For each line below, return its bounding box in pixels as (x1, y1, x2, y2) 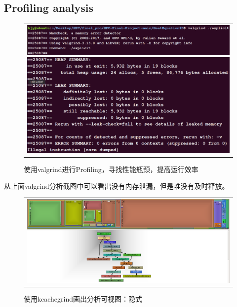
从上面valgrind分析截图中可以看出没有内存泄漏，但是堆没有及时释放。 (4, 180, 229, 191)
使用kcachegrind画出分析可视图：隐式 (24, 293, 142, 304)
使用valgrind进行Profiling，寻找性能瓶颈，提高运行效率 (24, 164, 198, 174)
